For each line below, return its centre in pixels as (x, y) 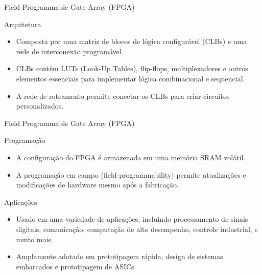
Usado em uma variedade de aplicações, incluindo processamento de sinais (132, 219)
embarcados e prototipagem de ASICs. (76, 266)
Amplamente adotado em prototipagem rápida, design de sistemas (120, 256)
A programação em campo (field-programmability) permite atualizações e (131, 174)
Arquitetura (23, 24)
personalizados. (40, 106)
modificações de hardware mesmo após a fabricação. (97, 185)
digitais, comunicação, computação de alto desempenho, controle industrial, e (137, 229)
